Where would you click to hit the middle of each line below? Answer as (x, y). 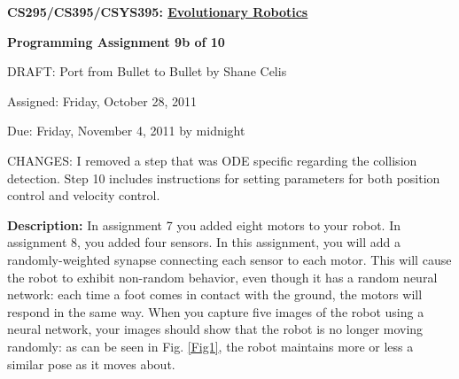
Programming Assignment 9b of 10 (116, 41)
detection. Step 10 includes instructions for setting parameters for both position (224, 178)
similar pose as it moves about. (91, 364)
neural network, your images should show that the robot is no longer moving (215, 329)
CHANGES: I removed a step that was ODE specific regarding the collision (212, 160)
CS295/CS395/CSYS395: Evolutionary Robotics (158, 12)
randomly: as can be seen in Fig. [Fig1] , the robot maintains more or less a (210, 346)
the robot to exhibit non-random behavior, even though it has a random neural (222, 277)
